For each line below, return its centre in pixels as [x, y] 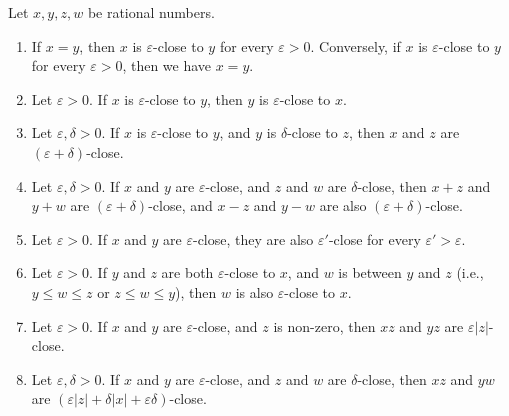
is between [370, 272]
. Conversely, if [355, 45]
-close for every [374, 238]
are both [187, 272]
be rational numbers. [151, 12]
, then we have [167, 65]
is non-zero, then [324, 325]
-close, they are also [253, 238]
